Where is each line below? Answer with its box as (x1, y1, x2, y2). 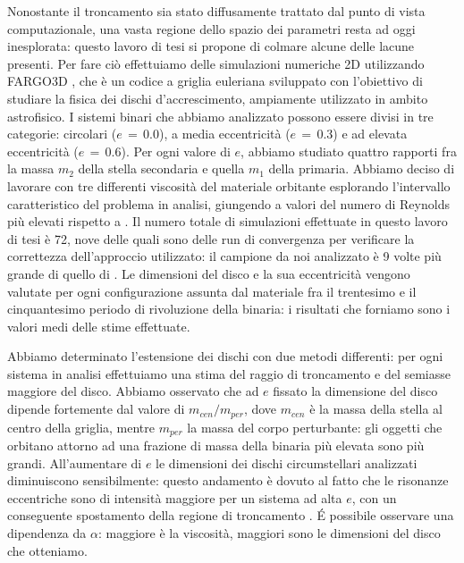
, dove (243, 399, 277, 418)
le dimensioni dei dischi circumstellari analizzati (156, 453, 418, 472)
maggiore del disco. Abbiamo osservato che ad (7, 382, 259, 400)
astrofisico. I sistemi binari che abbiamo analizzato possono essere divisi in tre (7, 106, 434, 125)
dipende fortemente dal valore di (7, 399, 185, 418)
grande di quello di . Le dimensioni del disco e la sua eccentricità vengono (7, 264, 410, 282)
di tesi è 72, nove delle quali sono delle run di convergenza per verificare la (7, 229, 415, 248)
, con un (351, 488, 397, 507)
